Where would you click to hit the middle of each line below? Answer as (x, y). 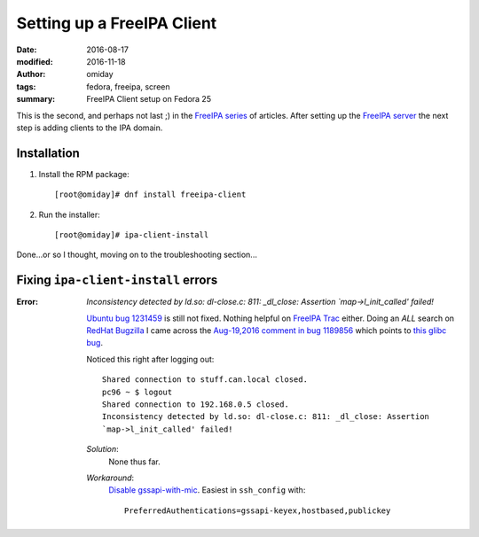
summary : (36, 99)
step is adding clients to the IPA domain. (90, 128)
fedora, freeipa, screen (128, 86)
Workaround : (110, 478)
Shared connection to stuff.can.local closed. (205, 380)
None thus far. (135, 462)
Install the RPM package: (84, 174)
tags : (26, 86)
